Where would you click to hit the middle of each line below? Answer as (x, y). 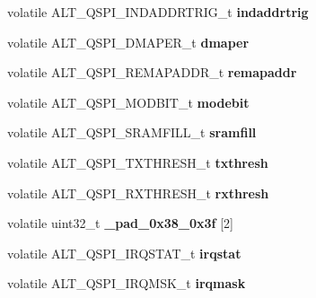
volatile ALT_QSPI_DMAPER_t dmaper (128, 42)
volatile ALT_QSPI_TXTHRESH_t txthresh (138, 162)
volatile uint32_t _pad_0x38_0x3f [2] (120, 223)
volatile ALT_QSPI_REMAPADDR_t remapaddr (152, 72)
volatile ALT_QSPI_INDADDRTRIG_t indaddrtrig (158, 12)
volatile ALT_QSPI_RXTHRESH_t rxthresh (138, 193)
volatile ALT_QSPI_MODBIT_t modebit (128, 102)
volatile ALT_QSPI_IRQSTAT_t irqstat (124, 253)
